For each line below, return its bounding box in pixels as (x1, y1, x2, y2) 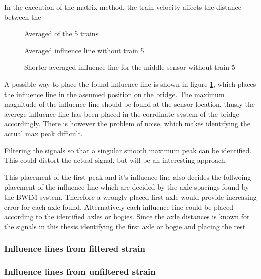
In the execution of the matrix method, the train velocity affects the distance (4, 2, 241, 12)
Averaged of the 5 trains (24, 28, 99, 39)
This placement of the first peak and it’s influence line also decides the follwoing (4, 171, 251, 182)
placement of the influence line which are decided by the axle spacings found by (4, 181, 249, 192)
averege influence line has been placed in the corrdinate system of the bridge (4, 108, 239, 119)
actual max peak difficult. (4, 128, 83, 138)
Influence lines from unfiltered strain (4, 265, 156, 278)
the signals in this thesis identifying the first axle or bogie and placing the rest (4, 221, 246, 231)
